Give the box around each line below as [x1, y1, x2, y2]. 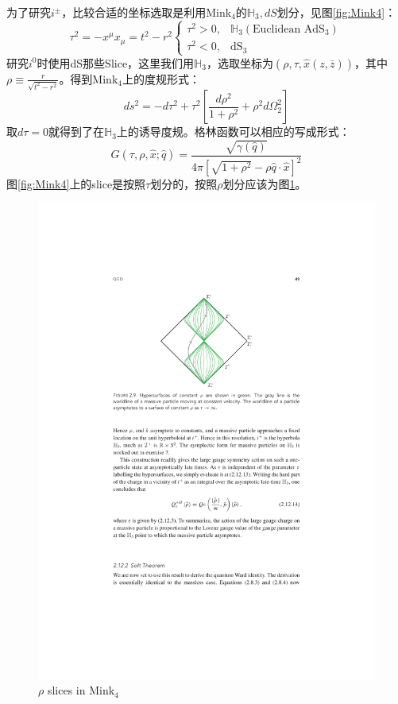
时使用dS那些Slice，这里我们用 [37, 54, 195, 71]
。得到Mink [59, 70, 118, 87]
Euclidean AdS [253, 23, 325, 35]
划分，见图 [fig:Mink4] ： [276, 4, 396, 20]
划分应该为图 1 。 [222, 176, 307, 191]
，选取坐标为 [206, 54, 273, 71]
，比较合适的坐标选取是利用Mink [61, 4, 232, 20]
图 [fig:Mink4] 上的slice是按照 [6, 176, 146, 191]
